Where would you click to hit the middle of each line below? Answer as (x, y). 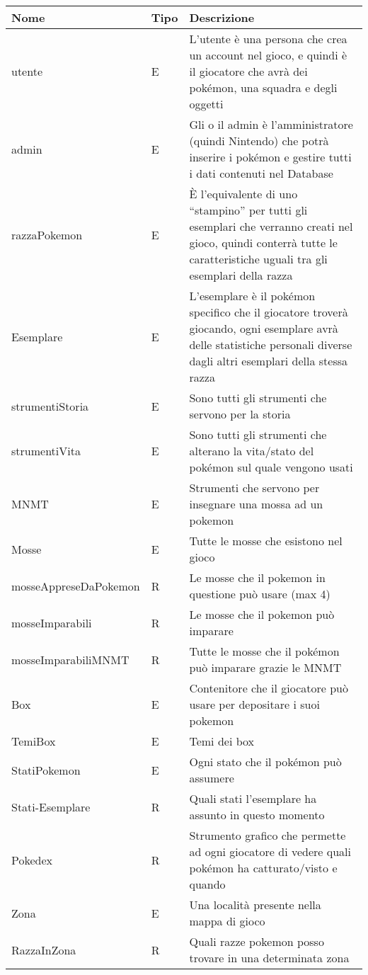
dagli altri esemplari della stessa (269, 361)
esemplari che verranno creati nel (271, 226)
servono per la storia (240, 414)
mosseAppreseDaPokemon (76, 586)
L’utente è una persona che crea (268, 39)
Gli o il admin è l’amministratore (271, 124)
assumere (212, 778)
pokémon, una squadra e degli (263, 87)
